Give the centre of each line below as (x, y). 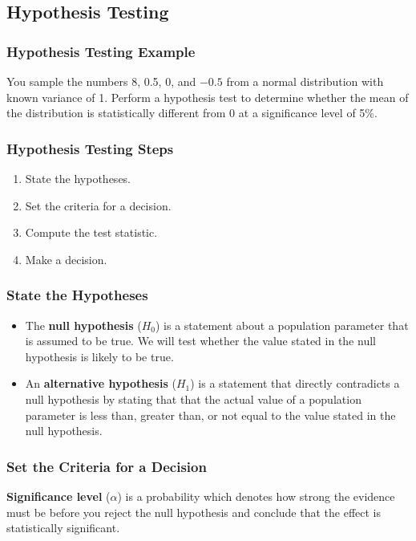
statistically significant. (63, 528)
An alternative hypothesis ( (101, 383)
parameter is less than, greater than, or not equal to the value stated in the (210, 415)
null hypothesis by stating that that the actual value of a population (193, 399)
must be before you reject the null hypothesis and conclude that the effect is (194, 512)
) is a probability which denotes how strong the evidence (256, 496)
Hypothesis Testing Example (101, 51)
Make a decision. (66, 259)
